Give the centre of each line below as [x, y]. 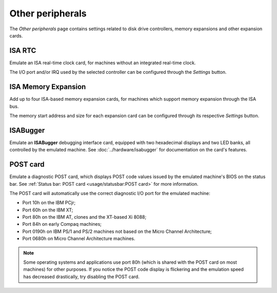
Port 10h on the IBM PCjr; [49, 203]
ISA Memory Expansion [48, 87]
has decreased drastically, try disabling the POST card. [81, 277]
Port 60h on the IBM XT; [48, 210]
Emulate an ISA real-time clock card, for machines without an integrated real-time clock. [103, 63]
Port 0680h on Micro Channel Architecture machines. [79, 239]
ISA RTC [23, 51]
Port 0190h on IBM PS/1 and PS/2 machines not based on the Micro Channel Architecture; [117, 231]
